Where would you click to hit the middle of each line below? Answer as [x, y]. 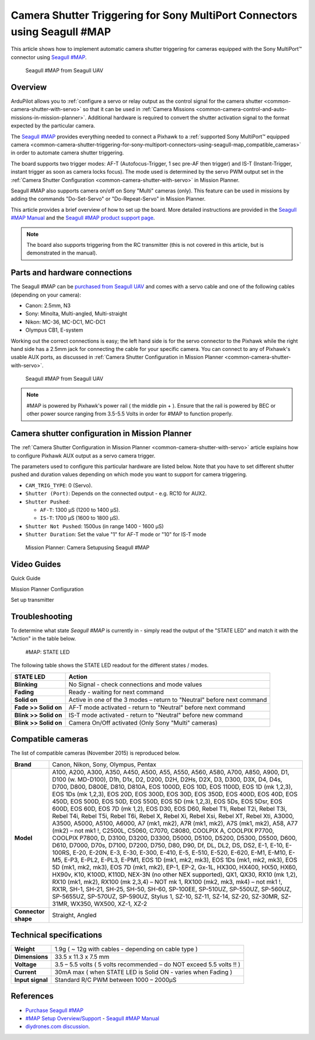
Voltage [25, 965]
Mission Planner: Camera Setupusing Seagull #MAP [87, 547]
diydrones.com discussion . [58, 1027]
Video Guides [36, 564]
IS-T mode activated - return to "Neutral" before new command [156, 715]
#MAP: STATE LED [48, 652]
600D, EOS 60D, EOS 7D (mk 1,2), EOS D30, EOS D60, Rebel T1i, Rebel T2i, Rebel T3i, [169, 808]
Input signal [31, 980]
